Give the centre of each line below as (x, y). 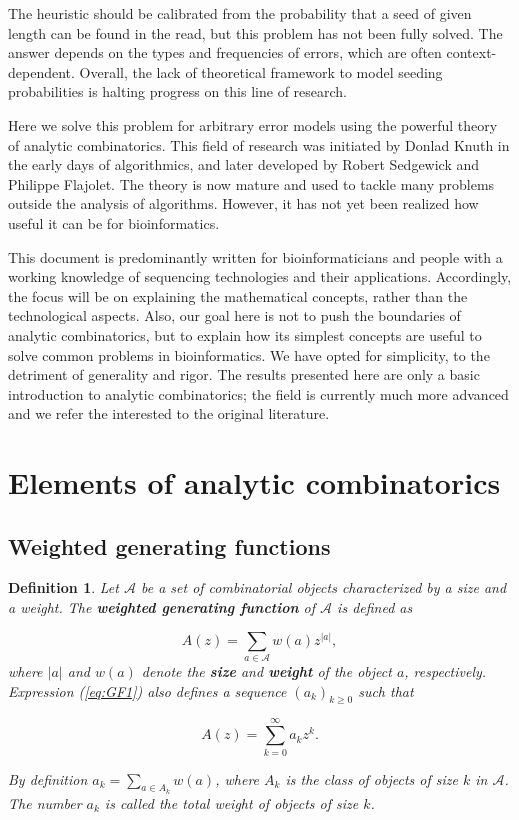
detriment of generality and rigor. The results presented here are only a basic (244, 374)
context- (471, 52)
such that (386, 690)
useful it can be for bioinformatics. (114, 222)
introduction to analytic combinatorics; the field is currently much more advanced (258, 393)
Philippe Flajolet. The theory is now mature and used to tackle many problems (251, 183)
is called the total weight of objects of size (231, 802)
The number (45, 802)
